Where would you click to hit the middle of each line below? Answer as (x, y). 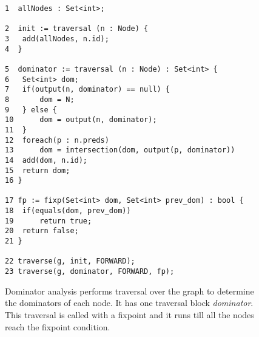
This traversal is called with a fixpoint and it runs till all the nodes (129, 314)
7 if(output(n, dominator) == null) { (88, 90)
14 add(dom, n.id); (46, 160)
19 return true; (49, 221)
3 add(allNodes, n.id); (57, 39)
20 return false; (42, 231)
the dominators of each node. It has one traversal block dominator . (129, 303)
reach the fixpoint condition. (58, 326)
